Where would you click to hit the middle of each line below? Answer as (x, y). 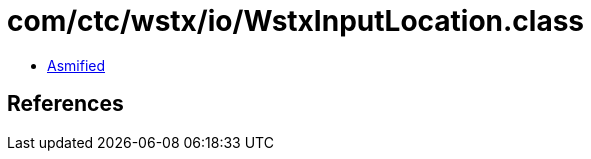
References (65, 104)
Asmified (76, 65)
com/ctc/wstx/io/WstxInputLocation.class (296, 21)
